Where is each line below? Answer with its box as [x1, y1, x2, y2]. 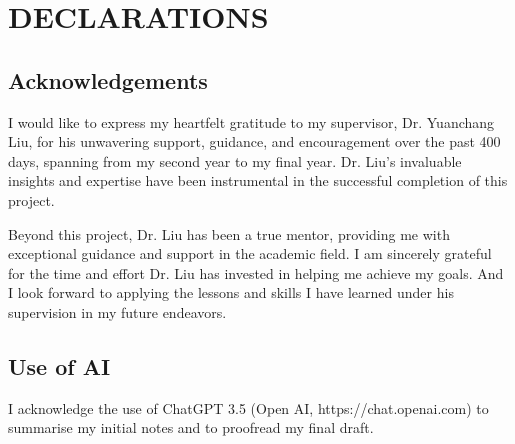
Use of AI [8, 350, 111, 381]
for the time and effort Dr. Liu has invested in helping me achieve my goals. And [8, 262, 504, 283]
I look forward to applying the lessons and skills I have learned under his [8, 282, 454, 303]
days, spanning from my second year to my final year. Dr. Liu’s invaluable [8, 150, 462, 171]
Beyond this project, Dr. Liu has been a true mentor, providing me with [8, 223, 450, 244]
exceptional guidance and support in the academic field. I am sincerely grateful [8, 243, 492, 264]
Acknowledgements [8, 64, 208, 95]
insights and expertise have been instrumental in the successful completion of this [8, 170, 508, 191]
